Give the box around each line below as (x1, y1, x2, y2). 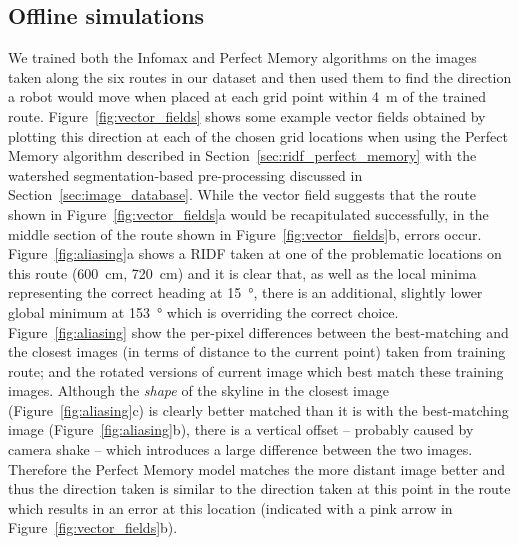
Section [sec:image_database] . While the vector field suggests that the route (8, 184, 476, 205)
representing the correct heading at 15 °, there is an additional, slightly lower (8, 282, 483, 303)
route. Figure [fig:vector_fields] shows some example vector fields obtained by (8, 105, 486, 126)
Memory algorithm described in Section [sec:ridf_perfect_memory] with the (8, 145, 477, 166)
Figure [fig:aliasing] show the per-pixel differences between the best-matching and (8, 321, 509, 342)
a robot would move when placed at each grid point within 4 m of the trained (8, 86, 487, 107)
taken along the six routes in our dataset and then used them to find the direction (8, 66, 512, 87)
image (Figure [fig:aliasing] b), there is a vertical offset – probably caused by (8, 419, 474, 440)
